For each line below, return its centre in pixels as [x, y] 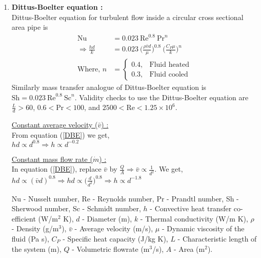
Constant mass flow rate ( [52, 159]
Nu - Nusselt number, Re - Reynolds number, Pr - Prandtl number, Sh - [125, 198]
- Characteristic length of [217, 238]
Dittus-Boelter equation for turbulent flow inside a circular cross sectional [127, 17]
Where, [89, 70]
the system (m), [36, 248]
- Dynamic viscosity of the [203, 228]
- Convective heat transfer [191, 208]
